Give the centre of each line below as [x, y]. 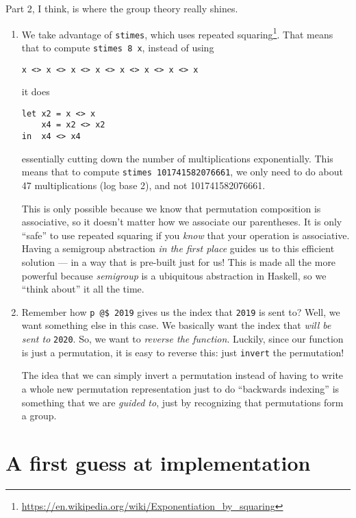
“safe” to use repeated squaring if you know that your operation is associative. [186, 235]
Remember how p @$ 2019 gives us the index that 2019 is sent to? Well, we [181, 311]
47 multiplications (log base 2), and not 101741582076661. [143, 185]
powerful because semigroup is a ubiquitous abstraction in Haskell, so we [174, 275]
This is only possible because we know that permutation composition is [171, 208]
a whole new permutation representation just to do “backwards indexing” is [180, 388]
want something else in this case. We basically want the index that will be [176, 325]
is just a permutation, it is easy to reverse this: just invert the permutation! [183, 352]
